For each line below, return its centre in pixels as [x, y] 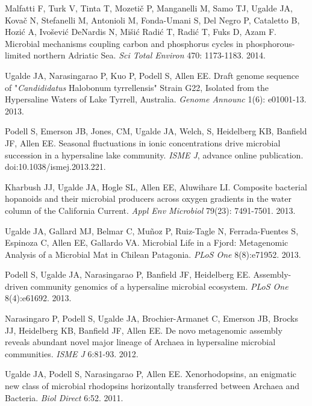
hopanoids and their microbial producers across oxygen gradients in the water [148, 198]
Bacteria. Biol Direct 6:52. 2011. [64, 397]
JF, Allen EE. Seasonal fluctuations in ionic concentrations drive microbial [143, 142]
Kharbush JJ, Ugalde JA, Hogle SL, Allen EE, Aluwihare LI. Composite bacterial [156, 186]
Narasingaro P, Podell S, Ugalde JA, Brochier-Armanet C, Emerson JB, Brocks [152, 318]
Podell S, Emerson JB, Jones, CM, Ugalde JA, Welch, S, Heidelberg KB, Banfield [156, 131]
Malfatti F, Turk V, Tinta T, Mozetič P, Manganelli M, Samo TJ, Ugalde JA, [149, 8]
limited [18, 55]
